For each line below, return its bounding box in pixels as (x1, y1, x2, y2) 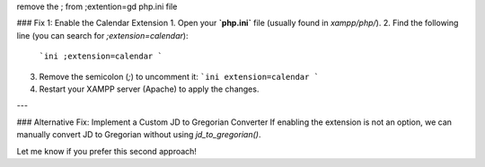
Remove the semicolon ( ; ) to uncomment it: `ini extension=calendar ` (39, 71, 319, 82)
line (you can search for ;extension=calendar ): (16, 30, 189, 40)
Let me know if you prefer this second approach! (16, 145, 198, 156)
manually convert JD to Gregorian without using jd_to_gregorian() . (16, 129, 261, 140)
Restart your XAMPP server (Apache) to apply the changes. (39, 83, 260, 94)
